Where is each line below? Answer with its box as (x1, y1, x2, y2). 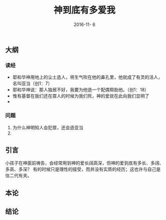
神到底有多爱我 (53, 5, 116, 16)
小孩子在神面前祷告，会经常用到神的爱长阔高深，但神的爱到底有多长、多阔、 (5, 160, 164, 166)
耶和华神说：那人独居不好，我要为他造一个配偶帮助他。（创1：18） (12, 87, 149, 93)
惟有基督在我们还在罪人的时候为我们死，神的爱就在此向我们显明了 (12, 93, 149, 99)
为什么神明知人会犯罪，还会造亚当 (12, 124, 84, 130)
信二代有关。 (5, 172, 32, 178)
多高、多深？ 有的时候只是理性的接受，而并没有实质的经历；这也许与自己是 (5, 166, 161, 172)
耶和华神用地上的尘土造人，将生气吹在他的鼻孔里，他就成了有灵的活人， (12, 74, 162, 80)
